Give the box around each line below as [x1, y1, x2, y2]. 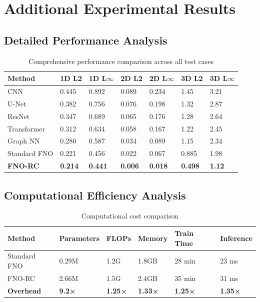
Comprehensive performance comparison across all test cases [28, 55, 214, 66]
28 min [174, 255, 196, 266]
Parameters [59, 232, 99, 243]
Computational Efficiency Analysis [4, 187, 186, 202]
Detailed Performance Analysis [4, 32, 167, 47]
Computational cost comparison [81, 210, 179, 221]
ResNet [7, 110, 30, 121]
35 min [174, 272, 196, 283]
